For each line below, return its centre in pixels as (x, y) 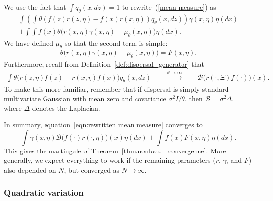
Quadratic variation (44, 192)
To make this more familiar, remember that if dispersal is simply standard (116, 88)
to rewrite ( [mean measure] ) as (169, 7)
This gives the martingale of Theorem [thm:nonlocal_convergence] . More (115, 150)
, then (194, 98)
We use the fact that (35, 7)
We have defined (29, 42)
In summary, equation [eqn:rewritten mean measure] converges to (103, 125)
